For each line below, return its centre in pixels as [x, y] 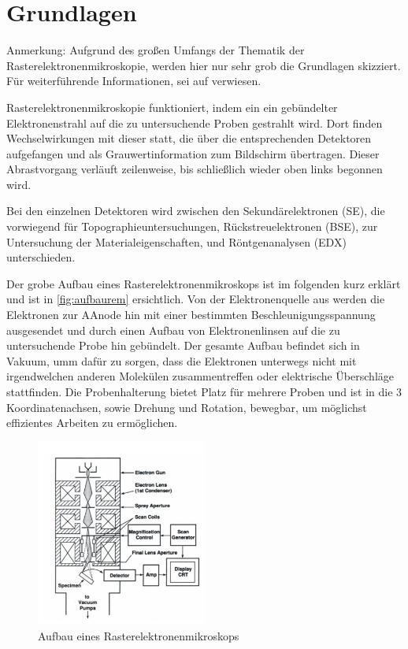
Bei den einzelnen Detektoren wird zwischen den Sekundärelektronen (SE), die [196, 211]
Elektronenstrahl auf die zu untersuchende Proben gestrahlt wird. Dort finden [195, 122]
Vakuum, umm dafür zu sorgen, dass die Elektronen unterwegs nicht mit [182, 360]
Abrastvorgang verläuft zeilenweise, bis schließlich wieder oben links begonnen [195, 169]
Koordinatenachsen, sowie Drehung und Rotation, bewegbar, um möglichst [187, 407]
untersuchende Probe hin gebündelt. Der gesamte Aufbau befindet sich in [183, 345]
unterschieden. [41, 257]
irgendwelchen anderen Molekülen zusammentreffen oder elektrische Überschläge [200, 376]
